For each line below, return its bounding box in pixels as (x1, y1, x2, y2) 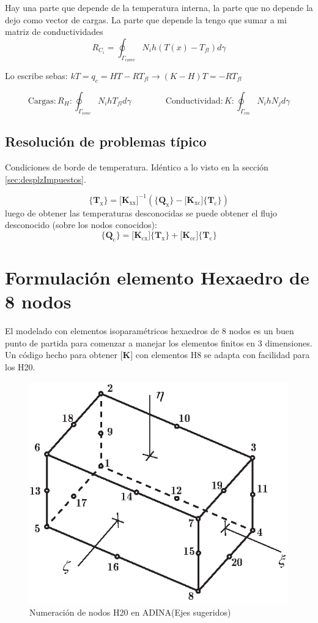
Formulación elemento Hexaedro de (5, 265, 309, 290)
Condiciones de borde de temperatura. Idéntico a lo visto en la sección (5, 161, 268, 174)
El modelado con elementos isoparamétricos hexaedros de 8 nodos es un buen (5, 324, 294, 337)
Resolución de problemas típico (5, 132, 207, 151)
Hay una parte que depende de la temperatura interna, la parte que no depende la (5, 1, 313, 13)
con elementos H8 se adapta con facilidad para (135, 348, 310, 361)
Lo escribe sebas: (5, 69, 68, 82)
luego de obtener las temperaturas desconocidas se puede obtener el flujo (5, 206, 278, 219)
